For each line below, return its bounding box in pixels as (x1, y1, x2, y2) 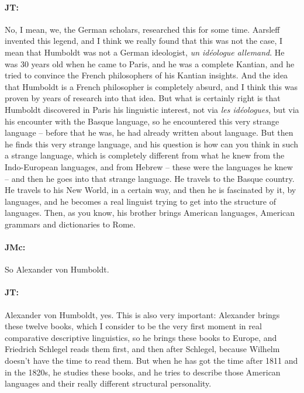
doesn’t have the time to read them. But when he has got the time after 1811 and (5, 354, 298, 367)
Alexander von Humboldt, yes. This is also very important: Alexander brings (5, 308, 280, 320)
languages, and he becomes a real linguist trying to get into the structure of (5, 195, 277, 207)
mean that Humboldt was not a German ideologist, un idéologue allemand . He (5, 46, 285, 58)
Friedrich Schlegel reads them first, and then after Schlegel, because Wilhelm (5, 343, 280, 355)
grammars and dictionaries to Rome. (5, 218, 136, 230)
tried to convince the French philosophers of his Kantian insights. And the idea (5, 69, 288, 81)
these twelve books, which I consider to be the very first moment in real (5, 320, 262, 332)
